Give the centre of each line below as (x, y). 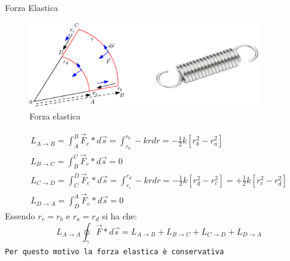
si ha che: (119, 215)
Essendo (20, 215)
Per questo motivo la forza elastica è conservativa (114, 252)
